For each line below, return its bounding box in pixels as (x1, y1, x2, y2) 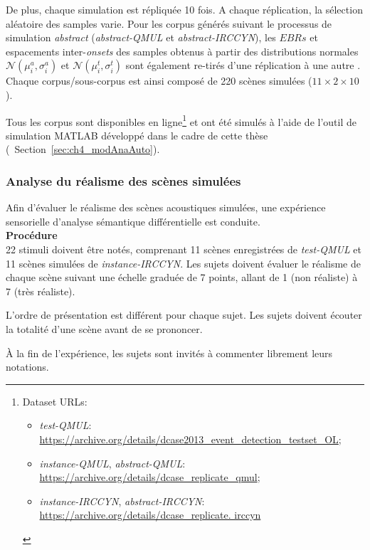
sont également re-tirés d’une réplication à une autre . (125, 58, 361, 73)
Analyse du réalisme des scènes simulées (6, 171, 241, 189)
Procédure (6, 228, 58, 243)
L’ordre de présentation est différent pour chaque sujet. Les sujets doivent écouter (6, 307, 362, 322)
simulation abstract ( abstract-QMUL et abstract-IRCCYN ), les (6, 30, 276, 45)
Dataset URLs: (22, 393, 88, 408)
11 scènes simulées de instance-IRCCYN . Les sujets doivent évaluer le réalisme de (6, 255, 361, 270)
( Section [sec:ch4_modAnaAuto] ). (6, 142, 160, 157)
